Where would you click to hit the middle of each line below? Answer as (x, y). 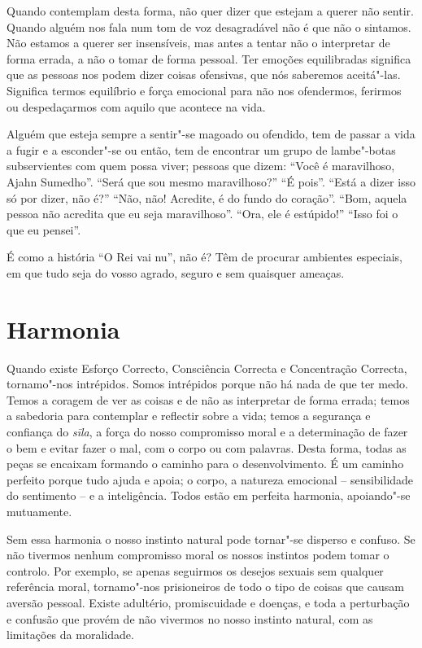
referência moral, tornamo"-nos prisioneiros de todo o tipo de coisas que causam (205, 587)
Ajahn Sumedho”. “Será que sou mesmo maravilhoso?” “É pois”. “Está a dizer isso (211, 181)
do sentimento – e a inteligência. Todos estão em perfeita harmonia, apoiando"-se (209, 495)
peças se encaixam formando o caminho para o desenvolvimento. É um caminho (205, 464)
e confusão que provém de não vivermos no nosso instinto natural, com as (190, 618)
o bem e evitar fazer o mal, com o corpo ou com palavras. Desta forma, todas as (207, 447)
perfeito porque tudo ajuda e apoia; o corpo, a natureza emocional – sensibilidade (210, 479)
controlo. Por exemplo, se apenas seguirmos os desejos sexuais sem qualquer (195, 570)
